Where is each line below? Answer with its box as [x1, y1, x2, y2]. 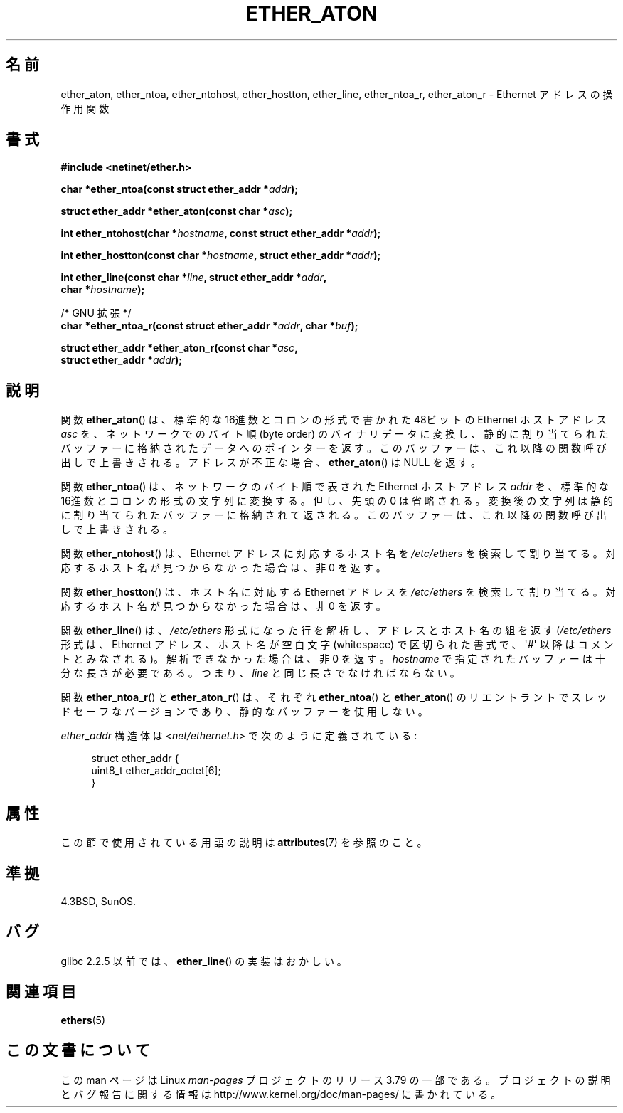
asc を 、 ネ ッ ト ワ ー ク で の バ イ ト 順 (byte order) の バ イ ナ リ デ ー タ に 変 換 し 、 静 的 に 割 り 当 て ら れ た [60, 428, 609, 441]
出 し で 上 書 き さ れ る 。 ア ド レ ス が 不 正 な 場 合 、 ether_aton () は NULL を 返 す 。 [60, 456, 481, 469]
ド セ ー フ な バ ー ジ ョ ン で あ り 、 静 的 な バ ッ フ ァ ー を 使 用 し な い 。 [60, 705, 428, 718]
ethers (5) [60, 1013, 106, 1026]
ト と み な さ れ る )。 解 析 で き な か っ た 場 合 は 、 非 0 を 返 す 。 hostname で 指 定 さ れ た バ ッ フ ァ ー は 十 [60, 653, 605, 665]
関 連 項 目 [6, 983, 76, 1001]
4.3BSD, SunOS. [60, 895, 137, 907]
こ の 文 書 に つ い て [6, 1041, 150, 1060]
